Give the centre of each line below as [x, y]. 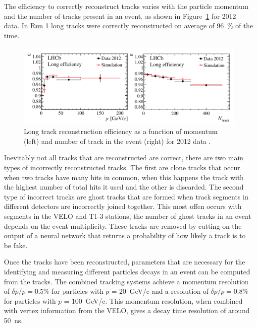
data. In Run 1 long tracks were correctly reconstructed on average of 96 [114, 26]
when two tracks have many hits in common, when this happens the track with [124, 177]
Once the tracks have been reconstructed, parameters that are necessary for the [125, 262]
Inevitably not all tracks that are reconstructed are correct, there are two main [124, 158]
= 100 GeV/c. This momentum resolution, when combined [153, 300]
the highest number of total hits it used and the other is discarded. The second [124, 187]
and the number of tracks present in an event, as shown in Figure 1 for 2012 [120, 16]
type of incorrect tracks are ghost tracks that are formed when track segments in [126, 196]
